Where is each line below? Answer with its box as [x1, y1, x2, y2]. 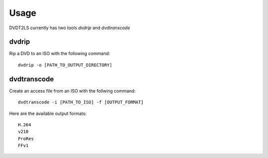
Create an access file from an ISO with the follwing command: [9, 88, 136, 94]
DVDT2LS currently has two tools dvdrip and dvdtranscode [9, 25, 130, 31]
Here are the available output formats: [9, 110, 87, 116]
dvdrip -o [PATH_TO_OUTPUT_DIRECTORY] [18, 62, 113, 68]
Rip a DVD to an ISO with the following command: [9, 51, 110, 56]
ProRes [18, 136, 34, 141]
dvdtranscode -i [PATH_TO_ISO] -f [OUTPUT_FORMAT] [18, 100, 144, 105]
